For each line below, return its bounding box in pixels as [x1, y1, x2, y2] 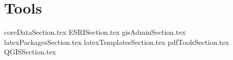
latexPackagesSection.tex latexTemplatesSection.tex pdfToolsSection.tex [4, 36, 229, 47]
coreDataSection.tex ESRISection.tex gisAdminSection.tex [4, 27, 186, 37]
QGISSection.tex [4, 46, 56, 57]
